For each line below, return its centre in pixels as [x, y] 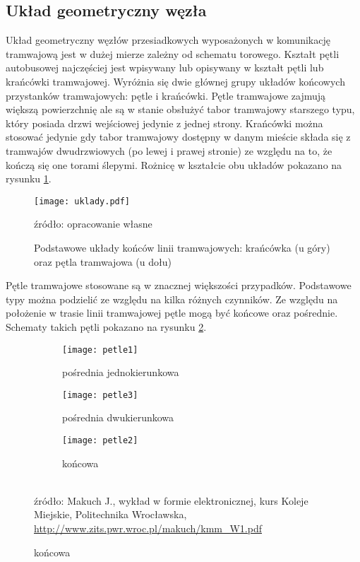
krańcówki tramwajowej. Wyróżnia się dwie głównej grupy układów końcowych [175, 81]
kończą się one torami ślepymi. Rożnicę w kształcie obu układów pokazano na [174, 164]
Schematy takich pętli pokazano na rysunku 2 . [106, 326]
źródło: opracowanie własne [93, 224]
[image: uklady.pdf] [82, 201]
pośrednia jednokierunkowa [121, 372]
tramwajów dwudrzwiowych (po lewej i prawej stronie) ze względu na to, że [169, 150]
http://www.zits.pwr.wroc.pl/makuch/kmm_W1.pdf [148, 528]
